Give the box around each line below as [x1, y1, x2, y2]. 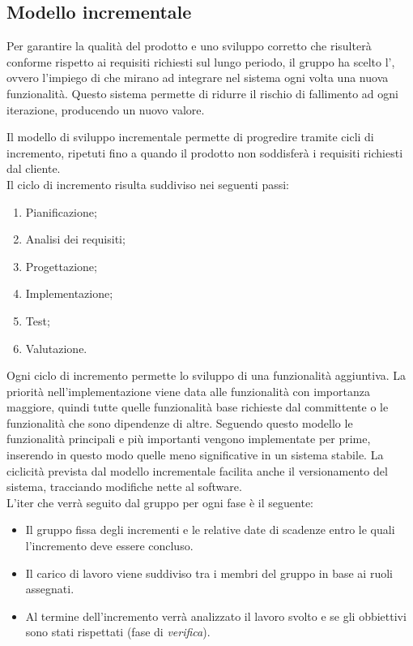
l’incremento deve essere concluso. [25, 537, 194, 554]
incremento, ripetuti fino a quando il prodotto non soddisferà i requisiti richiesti [6, 144, 403, 161]
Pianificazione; [25, 203, 97, 220]
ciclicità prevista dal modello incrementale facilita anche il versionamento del [6, 462, 388, 479]
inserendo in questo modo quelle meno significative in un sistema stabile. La [6, 446, 384, 463]
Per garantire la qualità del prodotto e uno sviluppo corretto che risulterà [6, 37, 372, 54]
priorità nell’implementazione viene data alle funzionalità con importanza [6, 382, 370, 399]
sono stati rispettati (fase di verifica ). [25, 623, 211, 640]
